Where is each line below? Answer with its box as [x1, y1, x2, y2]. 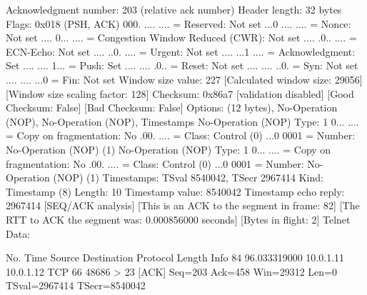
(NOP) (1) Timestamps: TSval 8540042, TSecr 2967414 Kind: [53, 170, 323, 185]
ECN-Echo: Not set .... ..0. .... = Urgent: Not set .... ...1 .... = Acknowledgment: [6, 44, 356, 59]
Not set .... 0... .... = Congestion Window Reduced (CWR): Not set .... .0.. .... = [6, 30, 357, 45]
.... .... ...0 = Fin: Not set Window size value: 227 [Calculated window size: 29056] [6, 71, 363, 86]
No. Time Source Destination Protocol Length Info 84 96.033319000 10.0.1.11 [6, 250, 345, 265]
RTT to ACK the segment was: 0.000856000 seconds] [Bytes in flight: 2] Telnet [6, 211, 351, 226]
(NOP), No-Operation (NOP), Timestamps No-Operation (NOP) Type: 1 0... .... [6, 114, 359, 129]
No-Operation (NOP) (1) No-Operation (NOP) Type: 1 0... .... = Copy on [6, 141, 331, 156]
